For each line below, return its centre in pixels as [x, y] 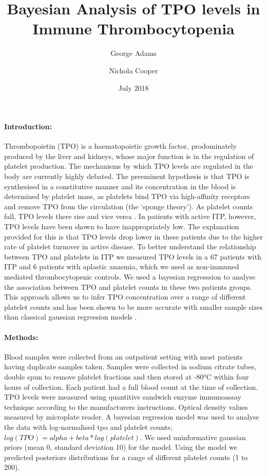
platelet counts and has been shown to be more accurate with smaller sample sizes [133, 306]
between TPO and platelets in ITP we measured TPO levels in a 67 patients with [133, 256]
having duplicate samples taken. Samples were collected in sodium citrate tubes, [130, 366]
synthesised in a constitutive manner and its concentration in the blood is [120, 186]
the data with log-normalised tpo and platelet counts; [88, 427]
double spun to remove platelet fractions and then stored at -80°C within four [127, 376]
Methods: [21, 337]
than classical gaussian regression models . [71, 317]
